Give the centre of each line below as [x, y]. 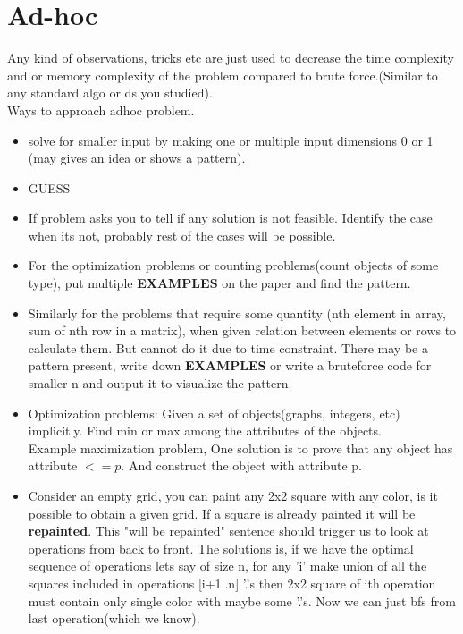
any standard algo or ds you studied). [110, 93]
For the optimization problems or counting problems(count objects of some [233, 265]
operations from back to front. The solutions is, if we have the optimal [221, 548]
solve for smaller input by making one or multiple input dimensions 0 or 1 [231, 140]
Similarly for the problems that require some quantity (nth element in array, [237, 313]
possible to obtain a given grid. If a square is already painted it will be [222, 513]
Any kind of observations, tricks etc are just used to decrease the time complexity [231, 58]
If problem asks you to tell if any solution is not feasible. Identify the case [230, 218]
